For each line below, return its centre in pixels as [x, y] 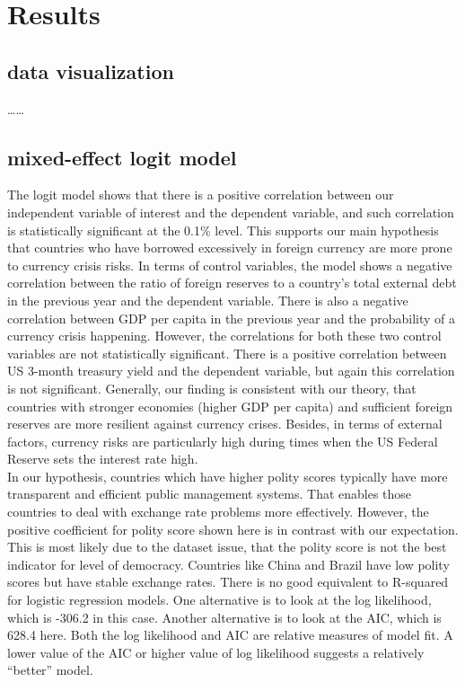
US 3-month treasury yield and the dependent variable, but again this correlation [231, 371]
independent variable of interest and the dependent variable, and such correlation [231, 212]
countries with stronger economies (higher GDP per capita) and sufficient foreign [230, 406]
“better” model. [50, 670]
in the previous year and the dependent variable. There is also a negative [208, 300]
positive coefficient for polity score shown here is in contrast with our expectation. [233, 529]
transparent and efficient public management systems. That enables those [210, 494]
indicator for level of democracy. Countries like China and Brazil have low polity [228, 564]
